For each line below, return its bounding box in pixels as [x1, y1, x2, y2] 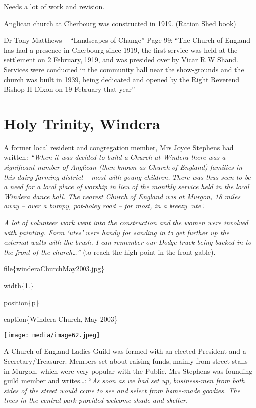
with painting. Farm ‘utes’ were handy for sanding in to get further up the [4, 227, 230, 237]
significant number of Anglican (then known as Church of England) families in [4, 162, 242, 172]
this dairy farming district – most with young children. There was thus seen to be [4, 171, 251, 182]
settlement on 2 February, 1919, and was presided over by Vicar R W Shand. [4, 54, 238, 65]
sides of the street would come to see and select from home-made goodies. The [4, 385, 240, 395]
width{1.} [4, 280, 34, 290]
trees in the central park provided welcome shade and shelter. [4, 395, 188, 405]
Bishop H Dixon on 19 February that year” [4, 84, 135, 94]
